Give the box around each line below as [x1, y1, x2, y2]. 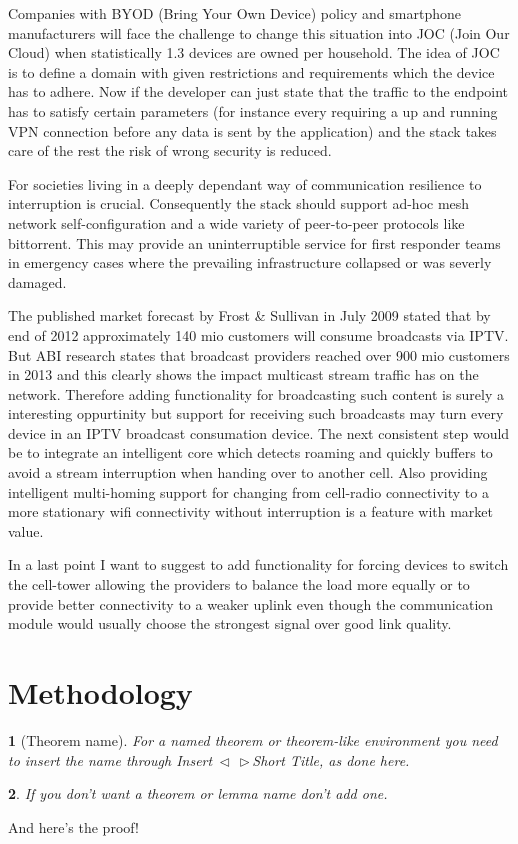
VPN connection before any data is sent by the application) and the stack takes [8, 120, 497, 141]
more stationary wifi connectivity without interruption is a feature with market [8, 501, 493, 522]
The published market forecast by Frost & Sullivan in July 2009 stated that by [8, 305, 491, 326]
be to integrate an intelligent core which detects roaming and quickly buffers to [8, 442, 493, 463]
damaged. [8, 271, 67, 292]
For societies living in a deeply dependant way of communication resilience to [8, 173, 482, 194]
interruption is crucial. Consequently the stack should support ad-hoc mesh [8, 193, 470, 214]
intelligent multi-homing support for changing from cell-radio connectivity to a [8, 481, 489, 502]
